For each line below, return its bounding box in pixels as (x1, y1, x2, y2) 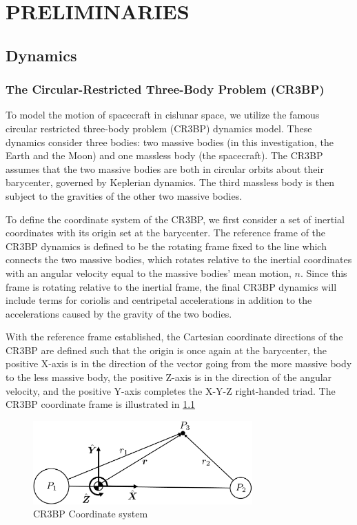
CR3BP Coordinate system (33, 506, 148, 521)
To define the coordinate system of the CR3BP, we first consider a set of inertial (6, 212, 345, 226)
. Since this (300, 265, 347, 280)
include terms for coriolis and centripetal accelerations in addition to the (6, 293, 312, 307)
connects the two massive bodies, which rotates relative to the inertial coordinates (6, 252, 352, 267)
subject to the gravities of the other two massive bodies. (6, 188, 243, 203)
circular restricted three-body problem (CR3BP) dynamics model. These (6, 121, 312, 135)
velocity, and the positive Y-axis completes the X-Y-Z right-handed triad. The (6, 383, 336, 398)
